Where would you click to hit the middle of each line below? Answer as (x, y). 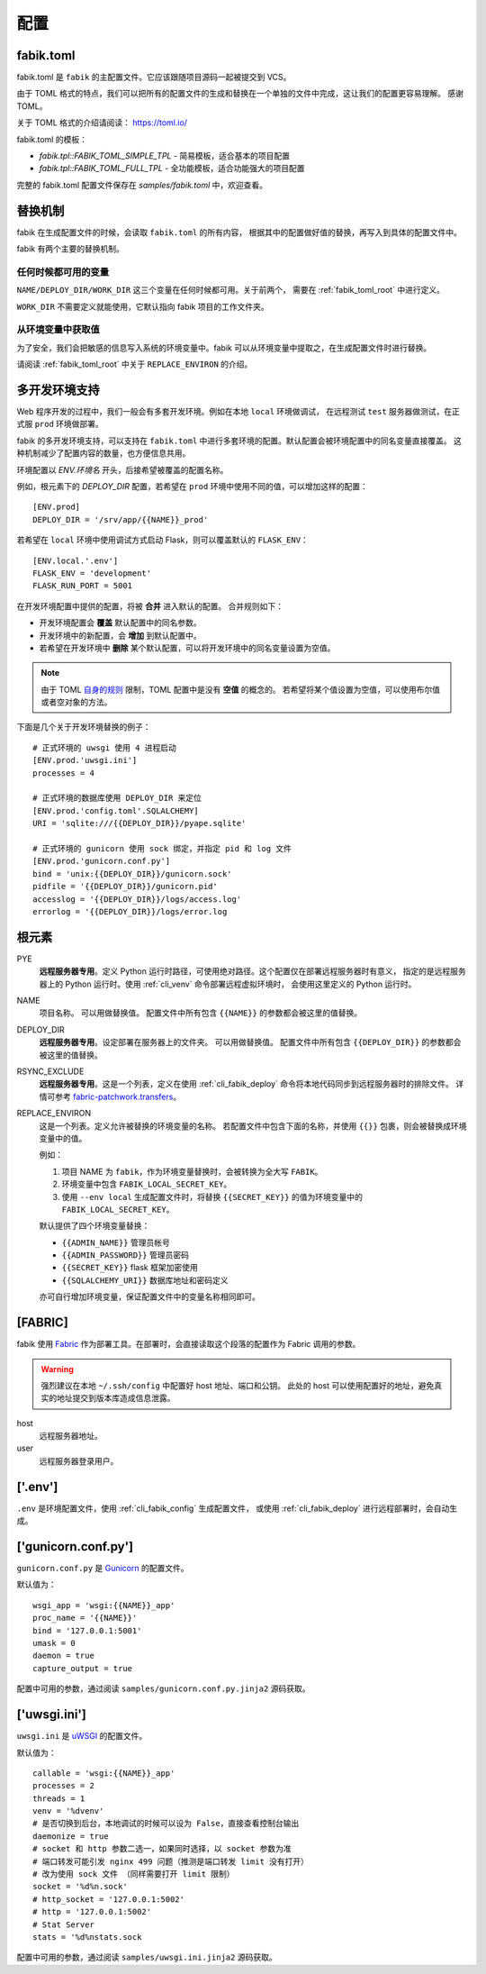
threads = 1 (59, 1798)
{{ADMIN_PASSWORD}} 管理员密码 (125, 1255)
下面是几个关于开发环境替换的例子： (84, 727)
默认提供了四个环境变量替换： (94, 1226)
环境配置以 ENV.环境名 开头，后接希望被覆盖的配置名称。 (122, 469)
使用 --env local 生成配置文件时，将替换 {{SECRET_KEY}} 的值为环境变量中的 (212, 1196)
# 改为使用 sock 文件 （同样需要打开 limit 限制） (134, 1874)
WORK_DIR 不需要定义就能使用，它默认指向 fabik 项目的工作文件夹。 (143, 306)
